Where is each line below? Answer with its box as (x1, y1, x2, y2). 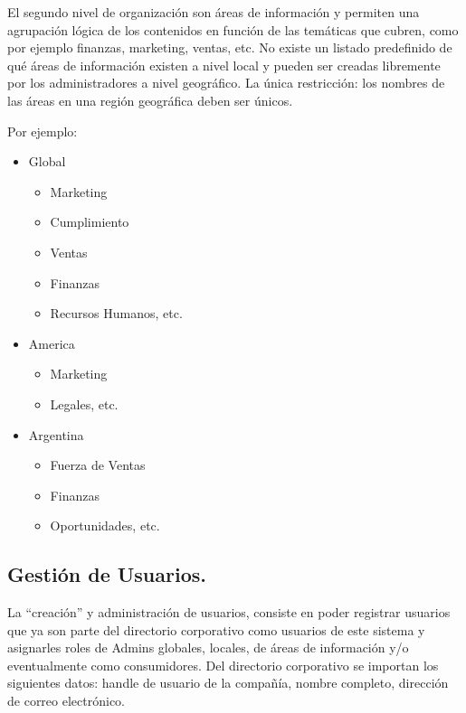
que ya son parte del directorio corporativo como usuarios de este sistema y (7, 620, 425, 639)
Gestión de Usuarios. (7, 560, 206, 588)
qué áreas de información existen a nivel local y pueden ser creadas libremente (7, 55, 441, 74)
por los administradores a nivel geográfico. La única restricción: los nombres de (7, 73, 445, 92)
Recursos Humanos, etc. (50, 304, 183, 323)
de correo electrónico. (7, 691, 125, 710)
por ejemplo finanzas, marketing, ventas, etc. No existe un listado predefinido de (7, 38, 452, 57)
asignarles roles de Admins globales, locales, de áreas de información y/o (7, 638, 409, 657)
